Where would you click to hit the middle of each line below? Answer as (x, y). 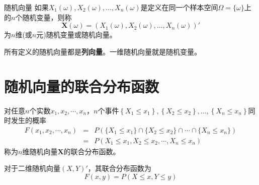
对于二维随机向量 (32, 168)
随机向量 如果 (26, 7)
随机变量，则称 (47, 17)
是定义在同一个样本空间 (179, 7)
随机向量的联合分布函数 (82, 86)
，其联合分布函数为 (119, 168)
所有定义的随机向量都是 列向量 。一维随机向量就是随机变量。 (103, 51)
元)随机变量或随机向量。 (76, 35)
